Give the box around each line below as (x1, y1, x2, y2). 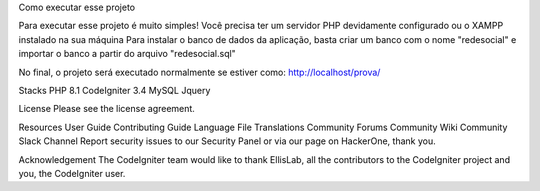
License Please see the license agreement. (18, 103, 195, 115)
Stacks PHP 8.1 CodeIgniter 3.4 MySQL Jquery (18, 84, 211, 96)
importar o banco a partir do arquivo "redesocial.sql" (18, 48, 237, 60)
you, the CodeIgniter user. (18, 167, 126, 179)
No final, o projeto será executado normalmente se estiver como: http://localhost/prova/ (18, 66, 381, 78)
